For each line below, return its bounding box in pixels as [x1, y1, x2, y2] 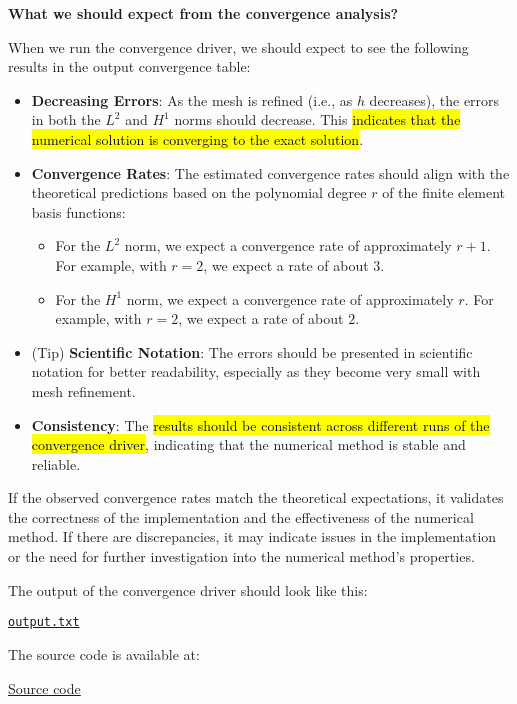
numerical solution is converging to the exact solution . [31, 128, 364, 149]
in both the [31, 109, 101, 130]
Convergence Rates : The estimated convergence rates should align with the [31, 162, 510, 183]
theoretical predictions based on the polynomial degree [31, 182, 367, 203]
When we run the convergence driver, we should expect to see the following [8, 36, 469, 57]
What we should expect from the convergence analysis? [8, 3, 399, 23]
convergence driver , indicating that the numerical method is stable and [31, 434, 466, 455]
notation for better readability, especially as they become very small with [31, 361, 481, 382]
